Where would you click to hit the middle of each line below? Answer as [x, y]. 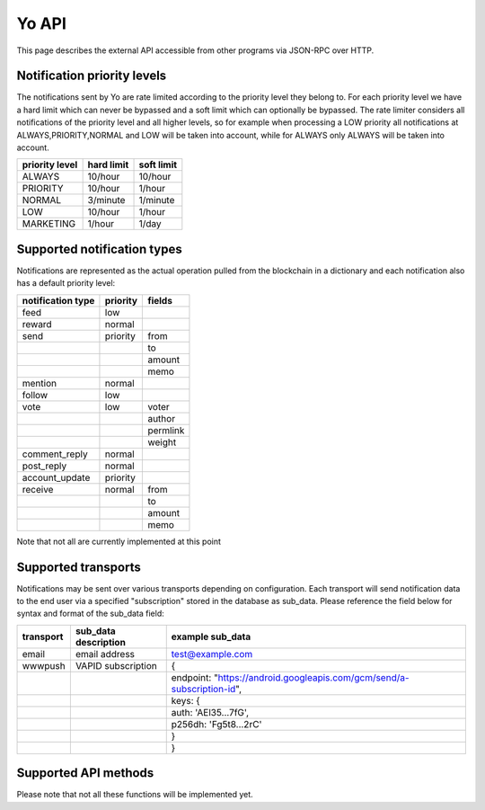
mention [40, 383]
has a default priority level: [66, 283]
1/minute [157, 200]
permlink [166, 430]
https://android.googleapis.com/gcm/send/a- [313, 677]
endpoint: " [195, 677]
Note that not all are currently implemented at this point [119, 541]
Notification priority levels [92, 76]
